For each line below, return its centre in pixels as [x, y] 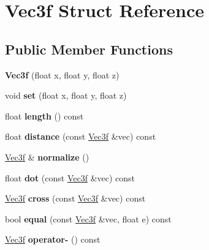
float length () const [44, 116]
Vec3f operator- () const [53, 239]
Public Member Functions [89, 49]
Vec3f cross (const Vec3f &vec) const [75, 198]
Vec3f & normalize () [47, 157]
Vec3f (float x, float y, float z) [62, 74]
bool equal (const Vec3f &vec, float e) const [88, 218]
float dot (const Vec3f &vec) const [70, 177]
